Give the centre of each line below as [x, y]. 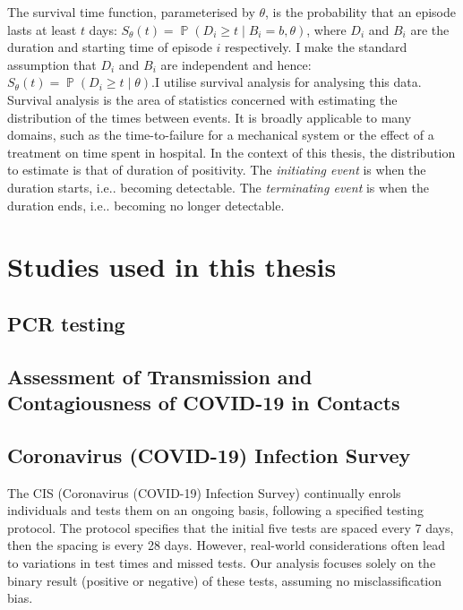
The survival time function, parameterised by [131, 12]
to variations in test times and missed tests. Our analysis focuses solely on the [222, 563]
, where [326, 29]
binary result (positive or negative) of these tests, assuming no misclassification [225, 580]
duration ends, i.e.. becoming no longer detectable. [146, 205]
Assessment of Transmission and [160, 376]
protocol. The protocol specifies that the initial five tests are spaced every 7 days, [231, 527]
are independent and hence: [236, 64]
